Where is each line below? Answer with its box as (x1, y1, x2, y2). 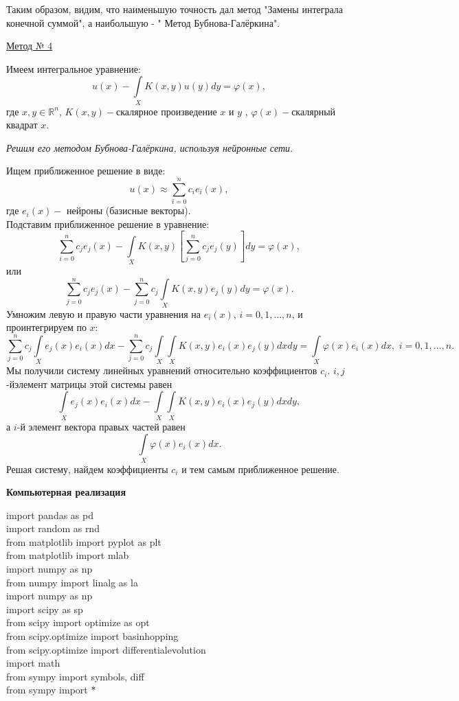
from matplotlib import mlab (6, 548, 129, 562)
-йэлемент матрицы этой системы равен (6, 376, 172, 391)
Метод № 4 (6, 38, 53, 53)
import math (6, 656, 60, 670)
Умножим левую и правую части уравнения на (6, 306, 201, 321)
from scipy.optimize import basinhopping (6, 629, 179, 643)
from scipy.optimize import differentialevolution (6, 642, 206, 656)
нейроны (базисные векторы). (67, 203, 191, 218)
